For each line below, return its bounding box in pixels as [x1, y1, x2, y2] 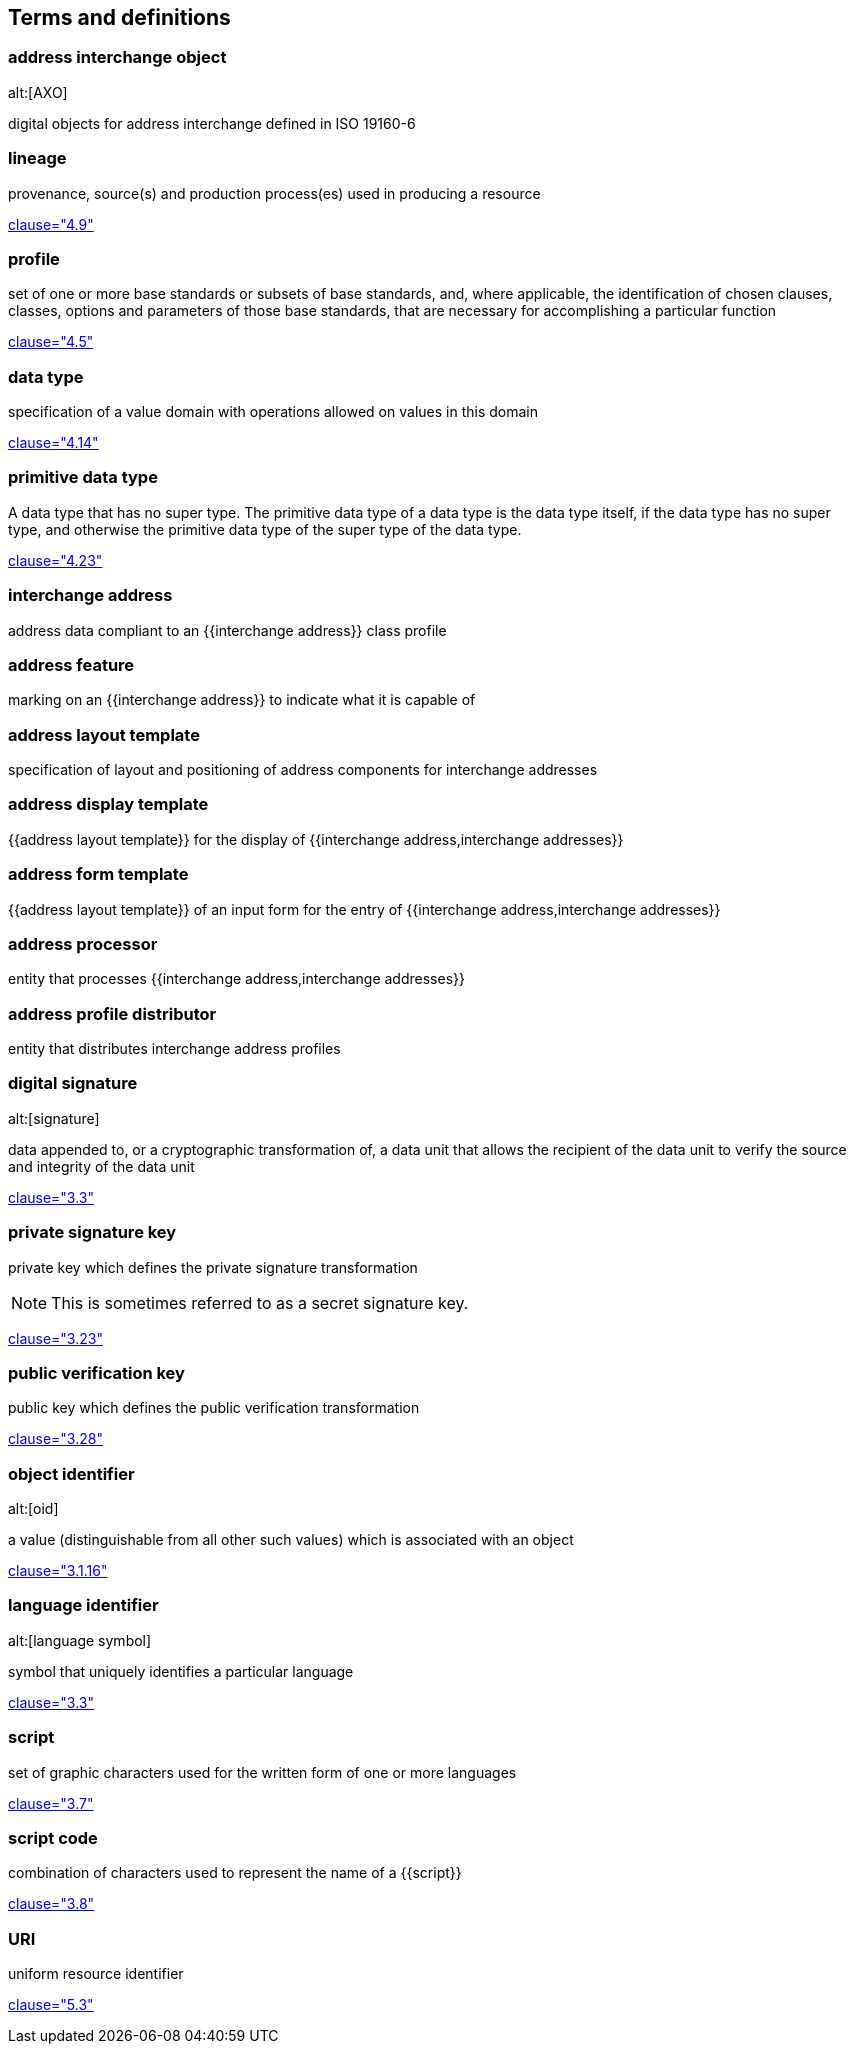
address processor [8, 933, 158, 954]
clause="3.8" [8, 1895, 95, 1913]
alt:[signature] [8, 1109, 100, 1127]
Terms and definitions [8, 5, 231, 30]
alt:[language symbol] [8, 1631, 152, 1649]
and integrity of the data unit [8, 1157, 195, 1175]
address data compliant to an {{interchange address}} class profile [8, 621, 447, 639]
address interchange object [8, 47, 227, 68]
